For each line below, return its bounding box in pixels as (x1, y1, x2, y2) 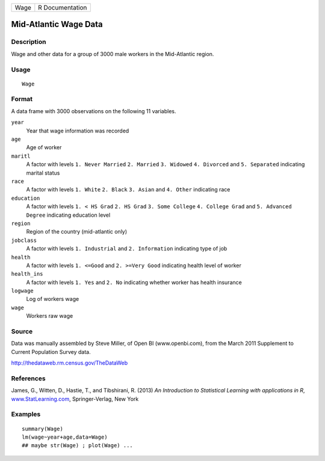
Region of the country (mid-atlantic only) (26, 228, 128, 235)
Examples (11, 410, 41, 418)
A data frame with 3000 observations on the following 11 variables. (11, 107, 176, 114)
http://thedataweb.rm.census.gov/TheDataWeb (11, 359, 128, 367)
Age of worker (26, 144, 62, 151)
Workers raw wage (26, 312, 73, 320)
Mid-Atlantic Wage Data (11, 19, 103, 29)
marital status (26, 169, 60, 176)
